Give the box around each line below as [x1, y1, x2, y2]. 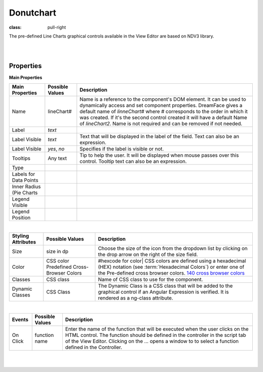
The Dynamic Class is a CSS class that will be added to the [98, 282, 233, 289]
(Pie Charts [12, 189, 38, 196]
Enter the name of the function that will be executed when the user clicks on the [65, 325, 249, 332]
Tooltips [12, 155, 31, 162]
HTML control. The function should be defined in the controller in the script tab [65, 332, 246, 338]
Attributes [12, 239, 36, 245]
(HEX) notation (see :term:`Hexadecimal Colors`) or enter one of [98, 263, 244, 270]
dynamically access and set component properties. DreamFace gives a [79, 102, 243, 109]
